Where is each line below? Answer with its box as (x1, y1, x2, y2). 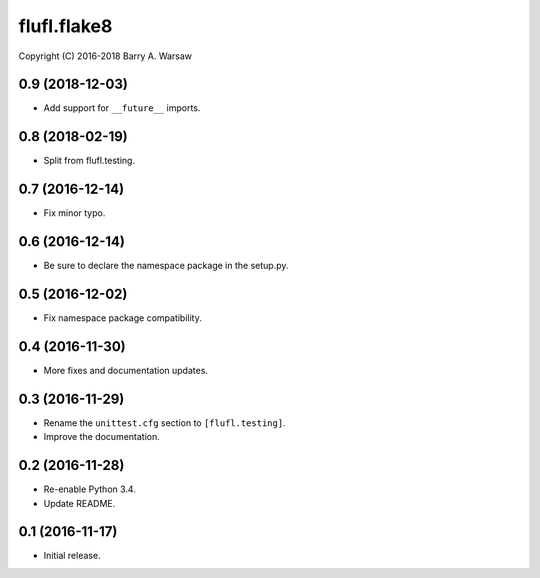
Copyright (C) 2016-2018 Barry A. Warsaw (18, 50, 193, 62)
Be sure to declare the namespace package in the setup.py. (43, 260, 289, 272)
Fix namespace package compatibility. (43, 312, 202, 324)
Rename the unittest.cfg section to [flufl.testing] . (43, 416, 286, 429)
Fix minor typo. (43, 207, 106, 219)
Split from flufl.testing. (43, 155, 135, 167)
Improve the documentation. (43, 431, 160, 443)
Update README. (43, 497, 116, 509)
